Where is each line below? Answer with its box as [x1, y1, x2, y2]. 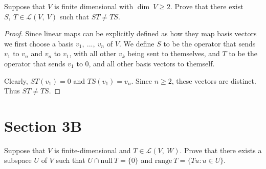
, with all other [69, 48, 117, 59]
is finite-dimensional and [54, 144, 131, 155]
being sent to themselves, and [127, 48, 220, 59]
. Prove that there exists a [180, 144, 262, 155]
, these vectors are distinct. [171, 75, 256, 86]
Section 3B [4, 115, 82, 136]
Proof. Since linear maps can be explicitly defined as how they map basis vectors [4, 28, 257, 39]
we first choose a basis [4, 38, 74, 49]
